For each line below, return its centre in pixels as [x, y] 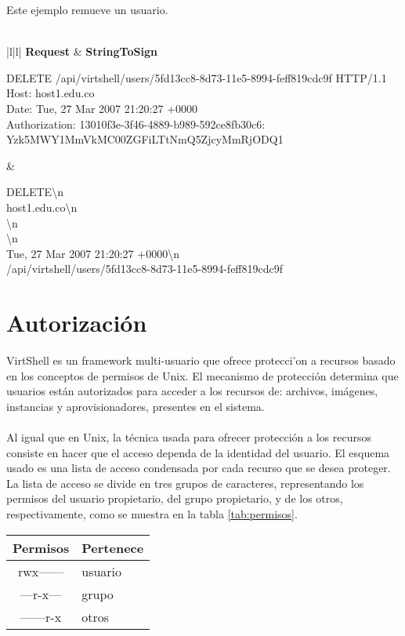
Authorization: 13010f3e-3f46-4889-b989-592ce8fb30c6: [136, 124]
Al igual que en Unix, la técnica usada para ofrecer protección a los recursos [189, 437]
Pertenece [113, 547]
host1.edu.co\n [42, 207]
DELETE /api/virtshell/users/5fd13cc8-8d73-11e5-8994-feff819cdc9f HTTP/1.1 [197, 77]
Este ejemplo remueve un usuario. [87, 9]
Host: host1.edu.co [51, 93]
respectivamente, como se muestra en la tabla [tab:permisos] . [152, 513]
